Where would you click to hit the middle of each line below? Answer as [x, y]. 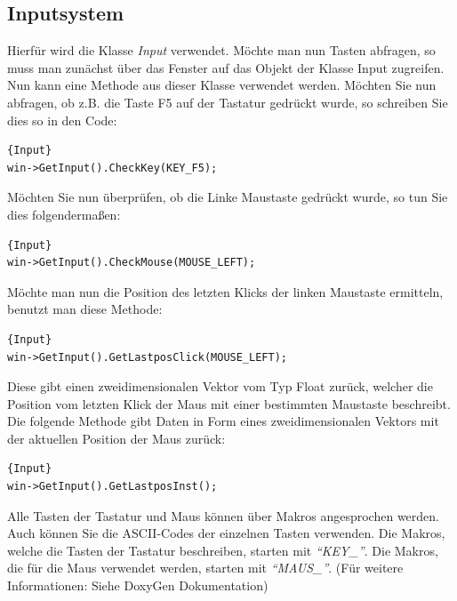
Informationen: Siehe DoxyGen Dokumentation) [138, 585]
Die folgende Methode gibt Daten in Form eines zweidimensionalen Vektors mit [223, 421]
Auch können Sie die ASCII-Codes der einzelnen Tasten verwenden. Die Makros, [226, 533]
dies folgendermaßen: [64, 214]
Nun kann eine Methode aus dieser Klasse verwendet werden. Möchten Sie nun [222, 85]
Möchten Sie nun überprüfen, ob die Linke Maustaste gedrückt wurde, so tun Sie [228, 197]
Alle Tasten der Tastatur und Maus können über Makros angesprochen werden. [223, 515]
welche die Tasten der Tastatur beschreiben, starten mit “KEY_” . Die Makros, [223, 550]
